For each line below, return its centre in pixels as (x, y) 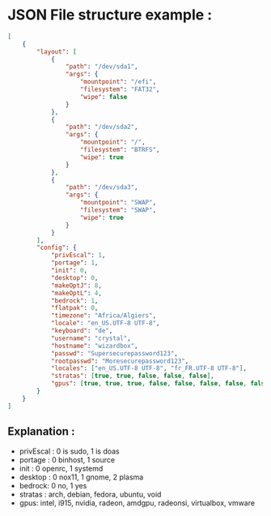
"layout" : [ (57, 52)
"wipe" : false (104, 97)
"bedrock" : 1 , (74, 301)
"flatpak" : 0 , (74, 308)
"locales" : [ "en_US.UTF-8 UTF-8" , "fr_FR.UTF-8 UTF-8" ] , (149, 368)
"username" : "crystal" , (91, 338)
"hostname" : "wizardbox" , (94, 346)
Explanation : (41, 432)
